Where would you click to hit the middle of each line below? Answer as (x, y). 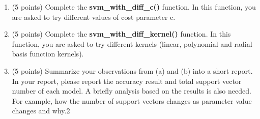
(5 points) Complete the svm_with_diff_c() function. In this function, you (134, 7)
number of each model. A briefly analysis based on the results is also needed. (132, 91)
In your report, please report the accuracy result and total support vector (127, 81)
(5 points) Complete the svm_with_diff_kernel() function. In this (121, 34)
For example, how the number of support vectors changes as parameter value (132, 100)
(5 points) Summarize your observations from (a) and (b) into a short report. (132, 70)
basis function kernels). (48, 54)
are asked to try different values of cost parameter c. (94, 17)
